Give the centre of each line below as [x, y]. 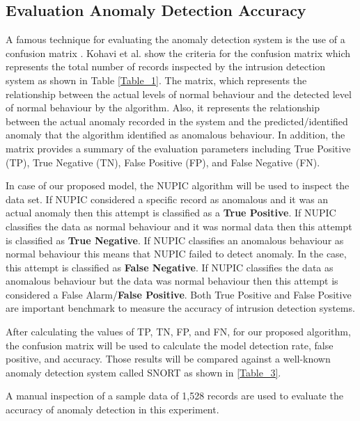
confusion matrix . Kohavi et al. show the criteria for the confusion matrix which [178, 53]
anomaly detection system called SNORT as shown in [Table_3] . [143, 372]
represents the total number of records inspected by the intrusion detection [166, 66]
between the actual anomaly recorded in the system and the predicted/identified [177, 121]
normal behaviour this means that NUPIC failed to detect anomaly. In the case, [176, 254]
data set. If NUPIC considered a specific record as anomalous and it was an [167, 199]
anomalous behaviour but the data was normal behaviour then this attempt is [172, 281]
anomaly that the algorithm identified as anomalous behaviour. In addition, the [175, 135]
